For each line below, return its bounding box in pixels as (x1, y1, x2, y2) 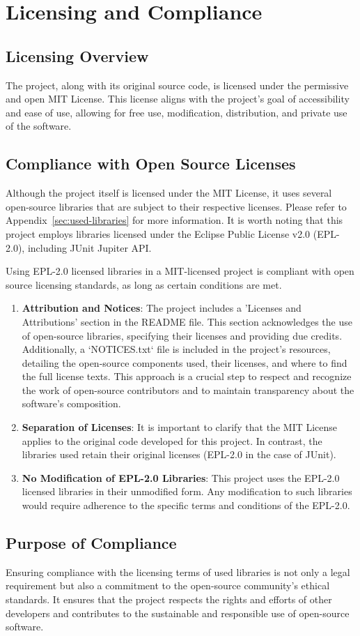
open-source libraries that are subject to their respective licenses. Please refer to (6, 199, 347, 213)
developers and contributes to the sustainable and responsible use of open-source (6, 605, 350, 620)
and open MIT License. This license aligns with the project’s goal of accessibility (6, 91, 350, 106)
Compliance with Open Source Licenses (6, 153, 296, 174)
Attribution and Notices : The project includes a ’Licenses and (22, 301, 302, 315)
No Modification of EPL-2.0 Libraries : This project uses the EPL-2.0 (22, 470, 340, 485)
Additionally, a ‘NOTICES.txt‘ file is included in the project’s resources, (22, 342, 331, 356)
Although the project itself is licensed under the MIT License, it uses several (6, 185, 332, 200)
